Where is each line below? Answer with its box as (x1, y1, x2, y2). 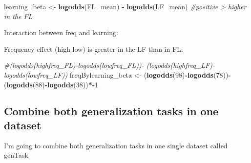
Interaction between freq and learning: (4, 27, 118, 38)
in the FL (4, 11, 33, 21)
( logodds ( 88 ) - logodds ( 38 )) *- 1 (4, 79, 99, 89)
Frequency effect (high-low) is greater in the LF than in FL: (4, 43, 183, 54)
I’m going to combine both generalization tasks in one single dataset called (4, 140, 228, 150)
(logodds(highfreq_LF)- (146, 60, 215, 70)
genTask (4, 150, 28, 160)
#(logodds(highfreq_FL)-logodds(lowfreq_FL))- (4, 60, 144, 70)
